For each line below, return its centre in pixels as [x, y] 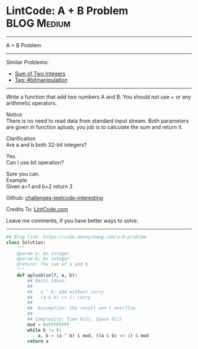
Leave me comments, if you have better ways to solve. [72, 220]
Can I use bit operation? [35, 162]
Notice [14, 114]
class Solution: [26, 242]
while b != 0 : [44, 330]
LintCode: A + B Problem [67, 11]
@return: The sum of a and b [52, 264]
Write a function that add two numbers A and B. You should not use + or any [99, 97]
